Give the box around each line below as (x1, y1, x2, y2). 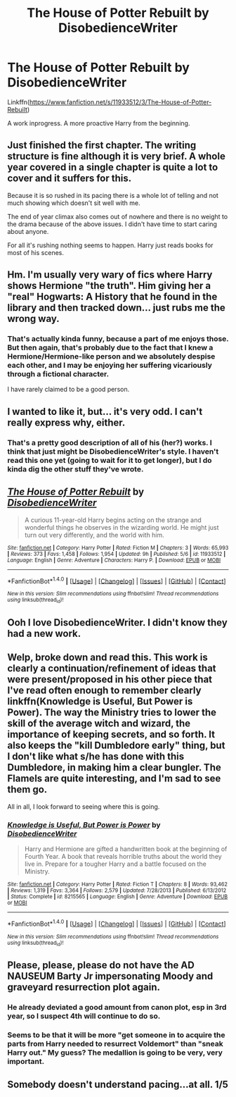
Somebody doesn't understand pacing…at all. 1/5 (7, 1078, 228, 1090)
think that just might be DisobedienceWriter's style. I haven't (7, 446, 219, 456)
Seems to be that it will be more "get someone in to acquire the (7, 1030, 226, 1040)
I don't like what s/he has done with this (7, 750, 185, 762)
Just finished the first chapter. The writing (7, 140, 197, 151)
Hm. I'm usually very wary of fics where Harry (7, 269, 213, 281)
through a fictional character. (7, 369, 110, 379)
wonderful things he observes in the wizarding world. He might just (24, 523, 219, 531)
